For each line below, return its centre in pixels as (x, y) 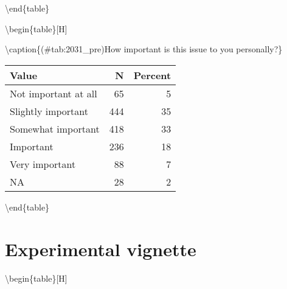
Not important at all (54, 93)
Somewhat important (55, 128)
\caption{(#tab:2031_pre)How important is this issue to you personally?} (144, 49)
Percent (152, 75)
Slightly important (49, 111)
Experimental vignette (101, 249)
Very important (43, 164)
